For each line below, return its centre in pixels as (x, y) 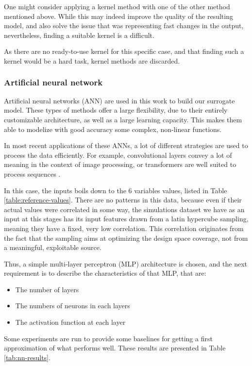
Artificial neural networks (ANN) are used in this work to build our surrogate (119, 100)
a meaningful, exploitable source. (53, 247)
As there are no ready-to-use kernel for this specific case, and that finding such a (124, 51)
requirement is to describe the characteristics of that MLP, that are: (105, 273)
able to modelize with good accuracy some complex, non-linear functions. (113, 129)
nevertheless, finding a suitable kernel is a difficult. (79, 35)
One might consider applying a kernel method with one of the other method (117, 6)
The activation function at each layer (70, 322)
